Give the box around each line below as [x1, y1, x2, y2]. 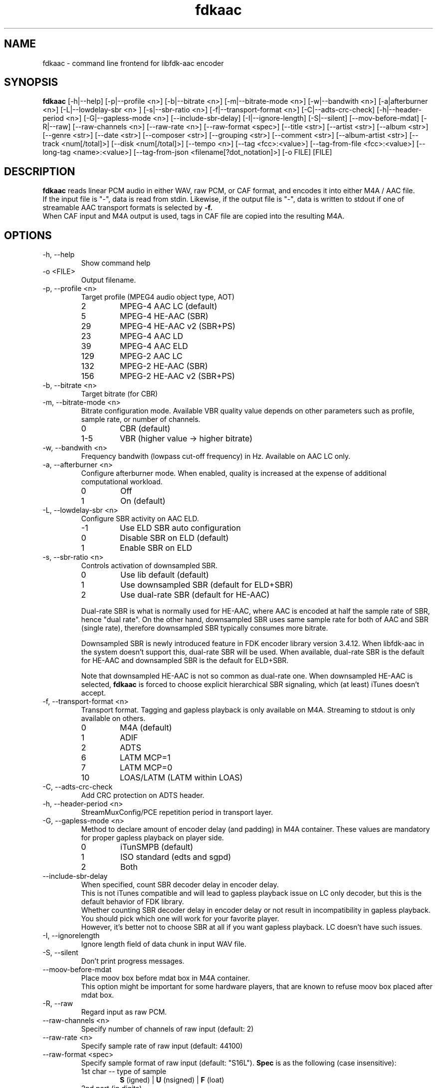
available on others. [81, 714, 146, 723]
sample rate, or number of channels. [81, 415, 201, 424]
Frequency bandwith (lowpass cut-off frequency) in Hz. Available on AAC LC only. [81, 452, 351, 461]
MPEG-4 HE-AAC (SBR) [120, 311, 209, 322]
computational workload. [81, 477, 163, 486]
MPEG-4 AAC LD [120, 331, 184, 342]
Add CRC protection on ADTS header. [81, 791, 205, 800]
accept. [81, 689, 106, 698]
